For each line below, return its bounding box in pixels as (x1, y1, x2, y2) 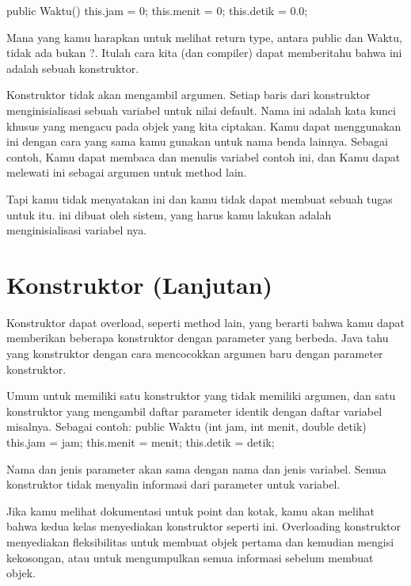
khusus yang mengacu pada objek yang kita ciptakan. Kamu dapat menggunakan (6, 117, 401, 134)
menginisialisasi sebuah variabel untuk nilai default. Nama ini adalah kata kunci (6, 101, 396, 118)
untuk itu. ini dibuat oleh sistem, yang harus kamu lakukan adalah (6, 206, 332, 223)
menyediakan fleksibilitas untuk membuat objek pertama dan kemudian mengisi (6, 533, 394, 550)
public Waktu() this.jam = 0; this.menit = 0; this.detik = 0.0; (6, 2, 308, 18)
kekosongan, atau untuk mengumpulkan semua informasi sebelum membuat (6, 549, 374, 565)
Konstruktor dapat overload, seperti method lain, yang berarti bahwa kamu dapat (6, 314, 405, 330)
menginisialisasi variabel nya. (6, 222, 147, 238)
